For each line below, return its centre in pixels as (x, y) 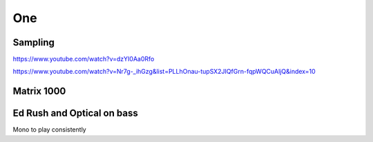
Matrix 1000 (39, 91)
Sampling (34, 42)
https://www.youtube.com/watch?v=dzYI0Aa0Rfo (84, 59)
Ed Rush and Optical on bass (75, 113)
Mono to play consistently (49, 130)
